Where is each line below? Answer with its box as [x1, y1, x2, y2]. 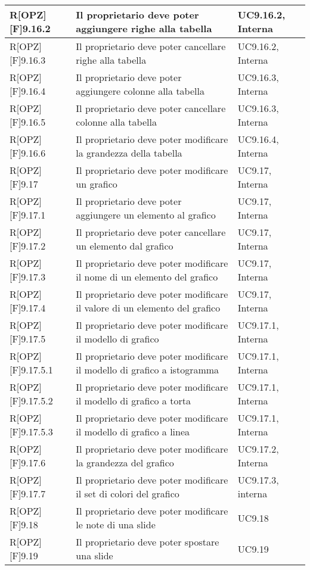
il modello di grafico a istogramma [76, 363, 219, 376]
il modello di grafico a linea [76, 425, 190, 438]
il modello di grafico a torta [76, 394, 191, 407]
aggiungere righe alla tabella [76, 21, 212, 35]
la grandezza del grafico [76, 456, 174, 469]
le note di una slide [76, 518, 156, 531]
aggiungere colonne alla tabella [76, 84, 204, 98]
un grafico [76, 177, 117, 191]
